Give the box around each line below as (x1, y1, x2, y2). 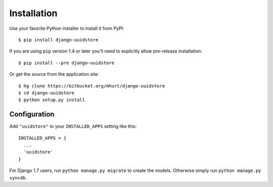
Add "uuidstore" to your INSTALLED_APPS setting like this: (9, 123, 137, 129)
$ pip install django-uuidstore (18, 37, 99, 42)
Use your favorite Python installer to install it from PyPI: (9, 25, 124, 31)
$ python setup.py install (18, 97, 85, 103)
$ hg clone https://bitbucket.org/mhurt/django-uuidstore (18, 83, 165, 88)
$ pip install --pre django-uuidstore (18, 60, 115, 66)
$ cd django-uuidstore (18, 90, 75, 96)
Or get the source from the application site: (9, 71, 99, 77)
